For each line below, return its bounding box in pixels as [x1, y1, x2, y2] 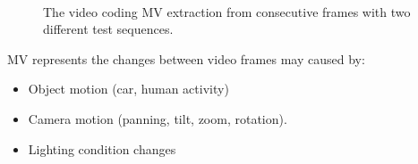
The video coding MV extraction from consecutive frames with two [43, 2, 411, 20]
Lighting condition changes [28, 139, 176, 158]
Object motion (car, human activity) [28, 79, 229, 98]
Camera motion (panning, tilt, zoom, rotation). [28, 109, 287, 127]
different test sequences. [43, 20, 174, 38]
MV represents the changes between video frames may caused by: [7, 49, 365, 68]
